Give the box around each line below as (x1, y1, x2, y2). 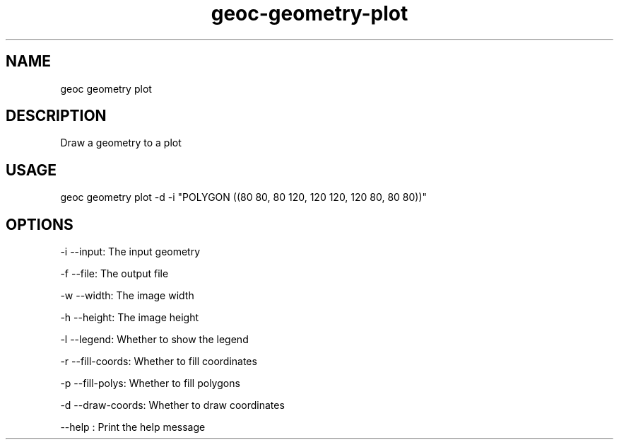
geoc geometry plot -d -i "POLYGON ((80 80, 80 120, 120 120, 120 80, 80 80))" (60, 191, 428, 204)
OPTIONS (6, 215, 73, 233)
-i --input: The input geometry (60, 245, 201, 258)
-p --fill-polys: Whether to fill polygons (60, 377, 240, 390)
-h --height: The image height (60, 311, 199, 324)
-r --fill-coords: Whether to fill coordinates (60, 355, 257, 368)
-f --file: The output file (60, 267, 169, 280)
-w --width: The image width (60, 289, 194, 302)
